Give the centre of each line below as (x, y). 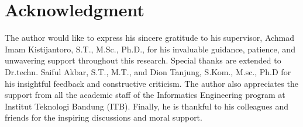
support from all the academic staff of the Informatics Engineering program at (145, 95)
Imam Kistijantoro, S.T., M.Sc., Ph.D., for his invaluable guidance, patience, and (150, 49)
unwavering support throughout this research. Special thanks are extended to (143, 60)
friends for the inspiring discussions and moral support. (104, 117)
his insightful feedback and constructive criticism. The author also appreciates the (151, 83)
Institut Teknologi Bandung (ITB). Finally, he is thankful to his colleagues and (147, 106)
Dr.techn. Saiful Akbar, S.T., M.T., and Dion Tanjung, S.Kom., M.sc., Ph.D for (148, 71)
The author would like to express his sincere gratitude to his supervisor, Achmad (150, 38)
